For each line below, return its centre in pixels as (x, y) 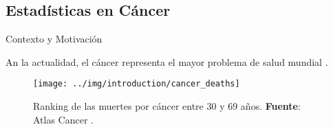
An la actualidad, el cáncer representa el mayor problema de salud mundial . (167, 61)
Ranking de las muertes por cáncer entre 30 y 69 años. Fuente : (167, 106)
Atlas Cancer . (64, 119)
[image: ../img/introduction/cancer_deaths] (137, 84)
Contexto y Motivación (54, 39)
